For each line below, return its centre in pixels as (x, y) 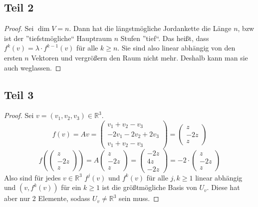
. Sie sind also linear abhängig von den (176, 48)
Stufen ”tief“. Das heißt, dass (165, 38)
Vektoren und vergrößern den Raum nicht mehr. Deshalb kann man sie (139, 57)
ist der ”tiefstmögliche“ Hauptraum (58, 38)
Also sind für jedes (32, 177)
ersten (13, 57)
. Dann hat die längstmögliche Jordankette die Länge (150, 28)
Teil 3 (19, 94)
